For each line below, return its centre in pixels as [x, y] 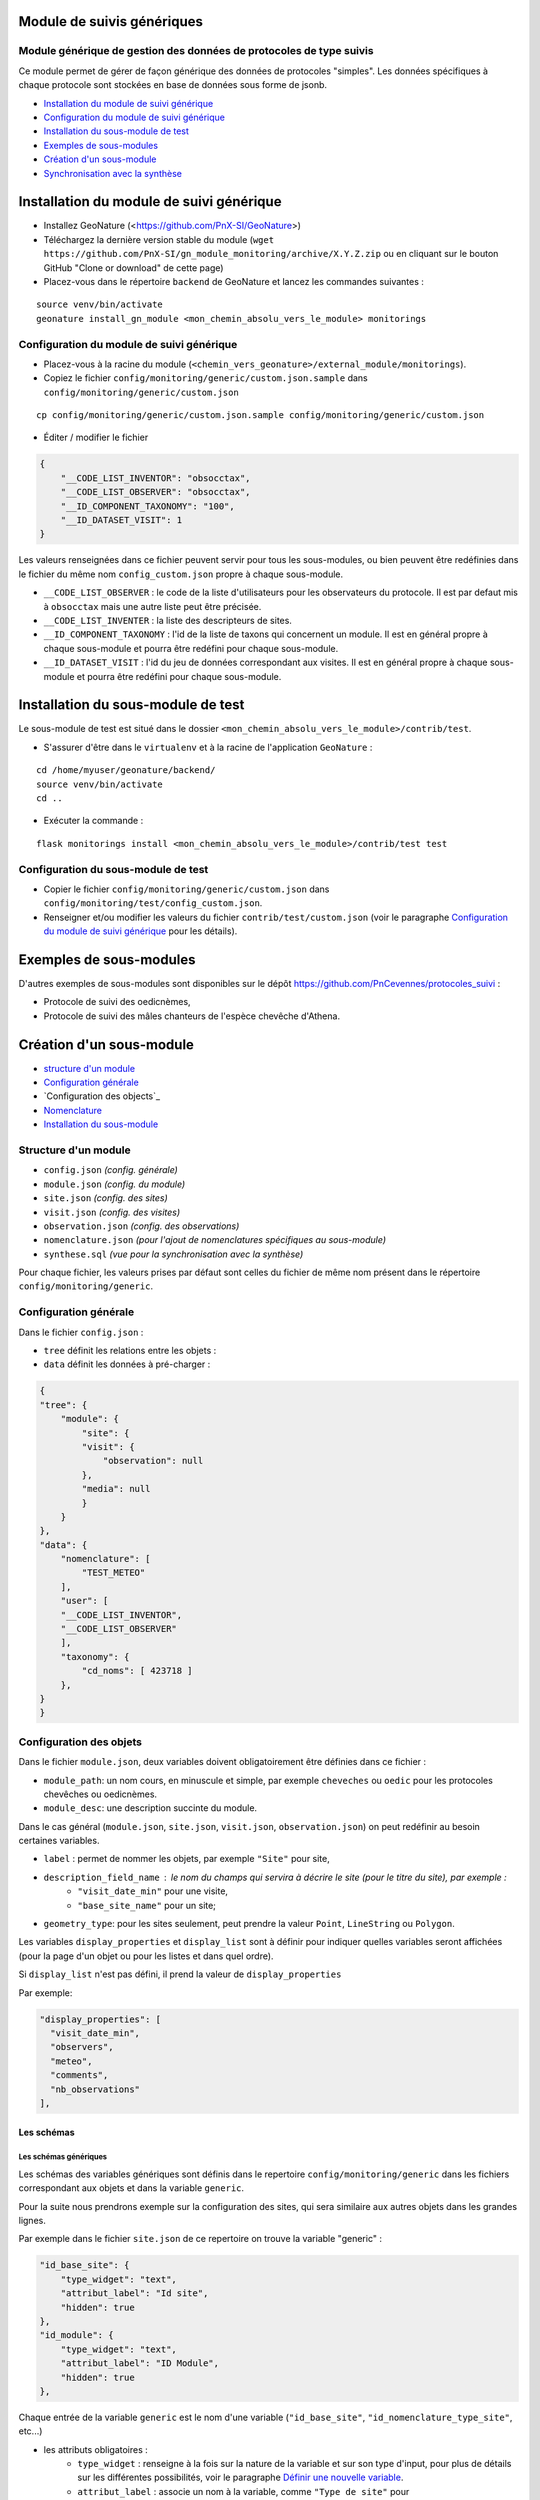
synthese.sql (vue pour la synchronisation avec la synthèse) [173, 1254]
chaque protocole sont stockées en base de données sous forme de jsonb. [173, 85]
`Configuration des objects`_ [101, 1096]
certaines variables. [59, 1841]
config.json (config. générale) [111, 1170]
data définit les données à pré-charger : [127, 1364]
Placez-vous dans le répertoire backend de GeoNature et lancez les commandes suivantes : [234, 281]
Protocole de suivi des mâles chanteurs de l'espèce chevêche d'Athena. [191, 1016]
